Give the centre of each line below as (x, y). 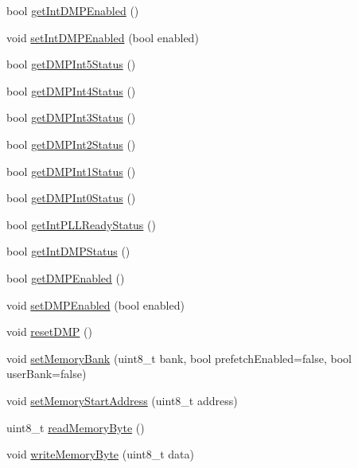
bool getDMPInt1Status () (71, 171)
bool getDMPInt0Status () (71, 198)
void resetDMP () (49, 331)
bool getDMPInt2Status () (71, 144)
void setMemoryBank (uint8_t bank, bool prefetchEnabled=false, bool (179, 358)
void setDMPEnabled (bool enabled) (95, 304)
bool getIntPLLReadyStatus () (81, 224)
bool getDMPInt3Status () (71, 117)
